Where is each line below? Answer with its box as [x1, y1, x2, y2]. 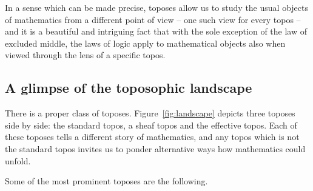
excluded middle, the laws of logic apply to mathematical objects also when [5, 36, 286, 49]
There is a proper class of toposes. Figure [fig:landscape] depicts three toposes [5, 107, 295, 119]
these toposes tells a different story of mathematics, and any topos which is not [5, 130, 300, 143]
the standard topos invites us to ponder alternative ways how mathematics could [5, 142, 306, 155]
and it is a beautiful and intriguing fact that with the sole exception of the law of [5, 25, 308, 38]
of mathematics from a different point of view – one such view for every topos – [5, 13, 301, 25]
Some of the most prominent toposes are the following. [5, 175, 208, 187]
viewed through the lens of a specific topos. [5, 49, 166, 61]
